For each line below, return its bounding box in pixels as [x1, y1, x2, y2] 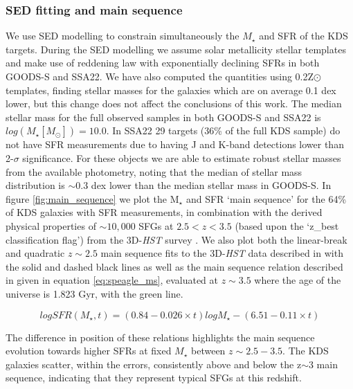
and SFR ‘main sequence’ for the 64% [185, 191, 347, 206]
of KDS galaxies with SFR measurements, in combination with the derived [6, 205, 323, 219]
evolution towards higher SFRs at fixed [6, 343, 172, 358]
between [191, 343, 226, 358]
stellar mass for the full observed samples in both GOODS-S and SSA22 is [6, 109, 321, 124]
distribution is [6, 178, 65, 192]
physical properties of [6, 218, 96, 233]
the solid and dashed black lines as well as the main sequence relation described [6, 259, 343, 273]
